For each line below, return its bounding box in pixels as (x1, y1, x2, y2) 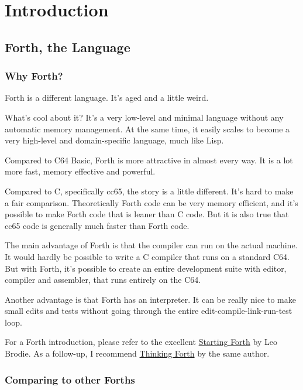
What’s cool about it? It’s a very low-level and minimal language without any (5, 111, 284, 123)
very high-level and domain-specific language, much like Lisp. (5, 134, 224, 146)
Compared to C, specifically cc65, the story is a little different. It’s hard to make (5, 184, 294, 197)
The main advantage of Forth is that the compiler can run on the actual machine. (5, 239, 298, 251)
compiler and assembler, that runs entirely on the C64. (5, 273, 201, 286)
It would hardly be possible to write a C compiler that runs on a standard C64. (5, 250, 290, 262)
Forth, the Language (5, 37, 130, 56)
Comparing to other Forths (5, 372, 135, 386)
